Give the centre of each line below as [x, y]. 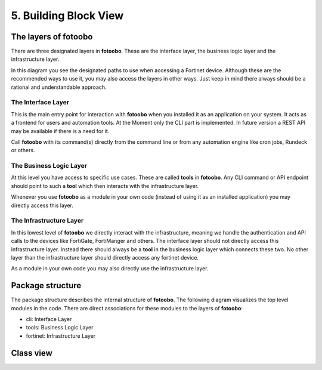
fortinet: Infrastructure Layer [61, 336]
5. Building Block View [67, 16]
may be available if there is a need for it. [60, 131]
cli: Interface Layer [49, 319]
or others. [23, 150]
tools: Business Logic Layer [60, 328]
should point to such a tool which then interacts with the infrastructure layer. [105, 186]
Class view [32, 353]
